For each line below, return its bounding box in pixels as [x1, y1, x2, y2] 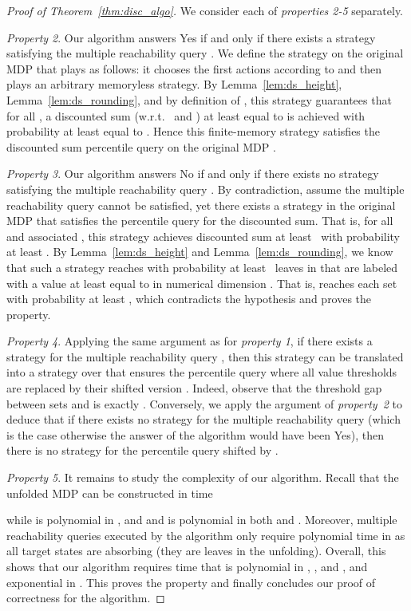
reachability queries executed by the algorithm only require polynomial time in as [6, 526, 405, 543]
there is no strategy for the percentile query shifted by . [6, 442, 279, 459]
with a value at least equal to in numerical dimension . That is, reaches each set [6, 274, 397, 291]
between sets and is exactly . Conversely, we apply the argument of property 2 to [6, 395, 403, 412]
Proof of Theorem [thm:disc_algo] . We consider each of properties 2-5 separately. [6, 2, 404, 18]
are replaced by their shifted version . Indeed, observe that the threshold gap [6, 380, 382, 396]
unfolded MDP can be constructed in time [6, 484, 213, 501]
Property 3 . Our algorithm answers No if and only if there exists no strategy [6, 165, 379, 182]
